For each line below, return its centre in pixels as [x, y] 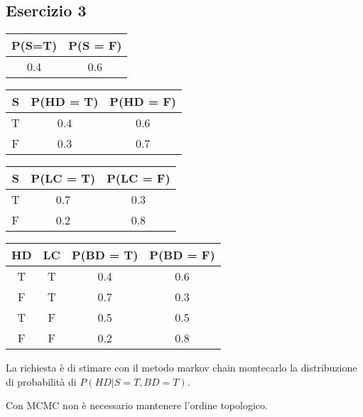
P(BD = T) [105, 255]
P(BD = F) [182, 255]
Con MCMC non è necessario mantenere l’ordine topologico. [137, 405]
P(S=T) [34, 45]
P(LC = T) [63, 178]
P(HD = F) [143, 102]
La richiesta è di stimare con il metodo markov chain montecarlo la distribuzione [181, 368]
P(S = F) [95, 45]
